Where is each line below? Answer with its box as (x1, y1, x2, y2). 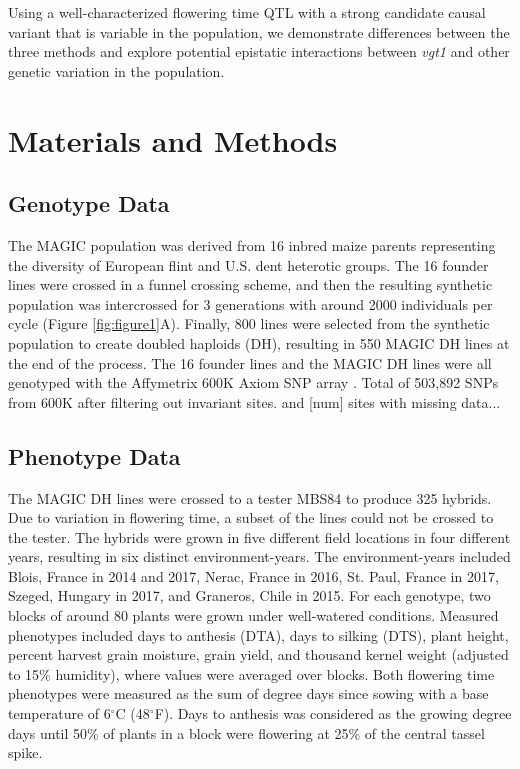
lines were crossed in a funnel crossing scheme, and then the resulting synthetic (8, 274, 493, 295)
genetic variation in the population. (8, 60, 225, 81)
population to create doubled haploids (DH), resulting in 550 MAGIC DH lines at (8, 332, 510, 353)
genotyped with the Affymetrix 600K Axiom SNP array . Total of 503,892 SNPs (8, 372, 499, 393)
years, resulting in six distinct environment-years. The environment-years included (8, 546, 511, 567)
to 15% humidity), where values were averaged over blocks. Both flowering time (8, 663, 495, 684)
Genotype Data (8, 188, 170, 219)
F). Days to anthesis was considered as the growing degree (154, 703, 512, 724)
